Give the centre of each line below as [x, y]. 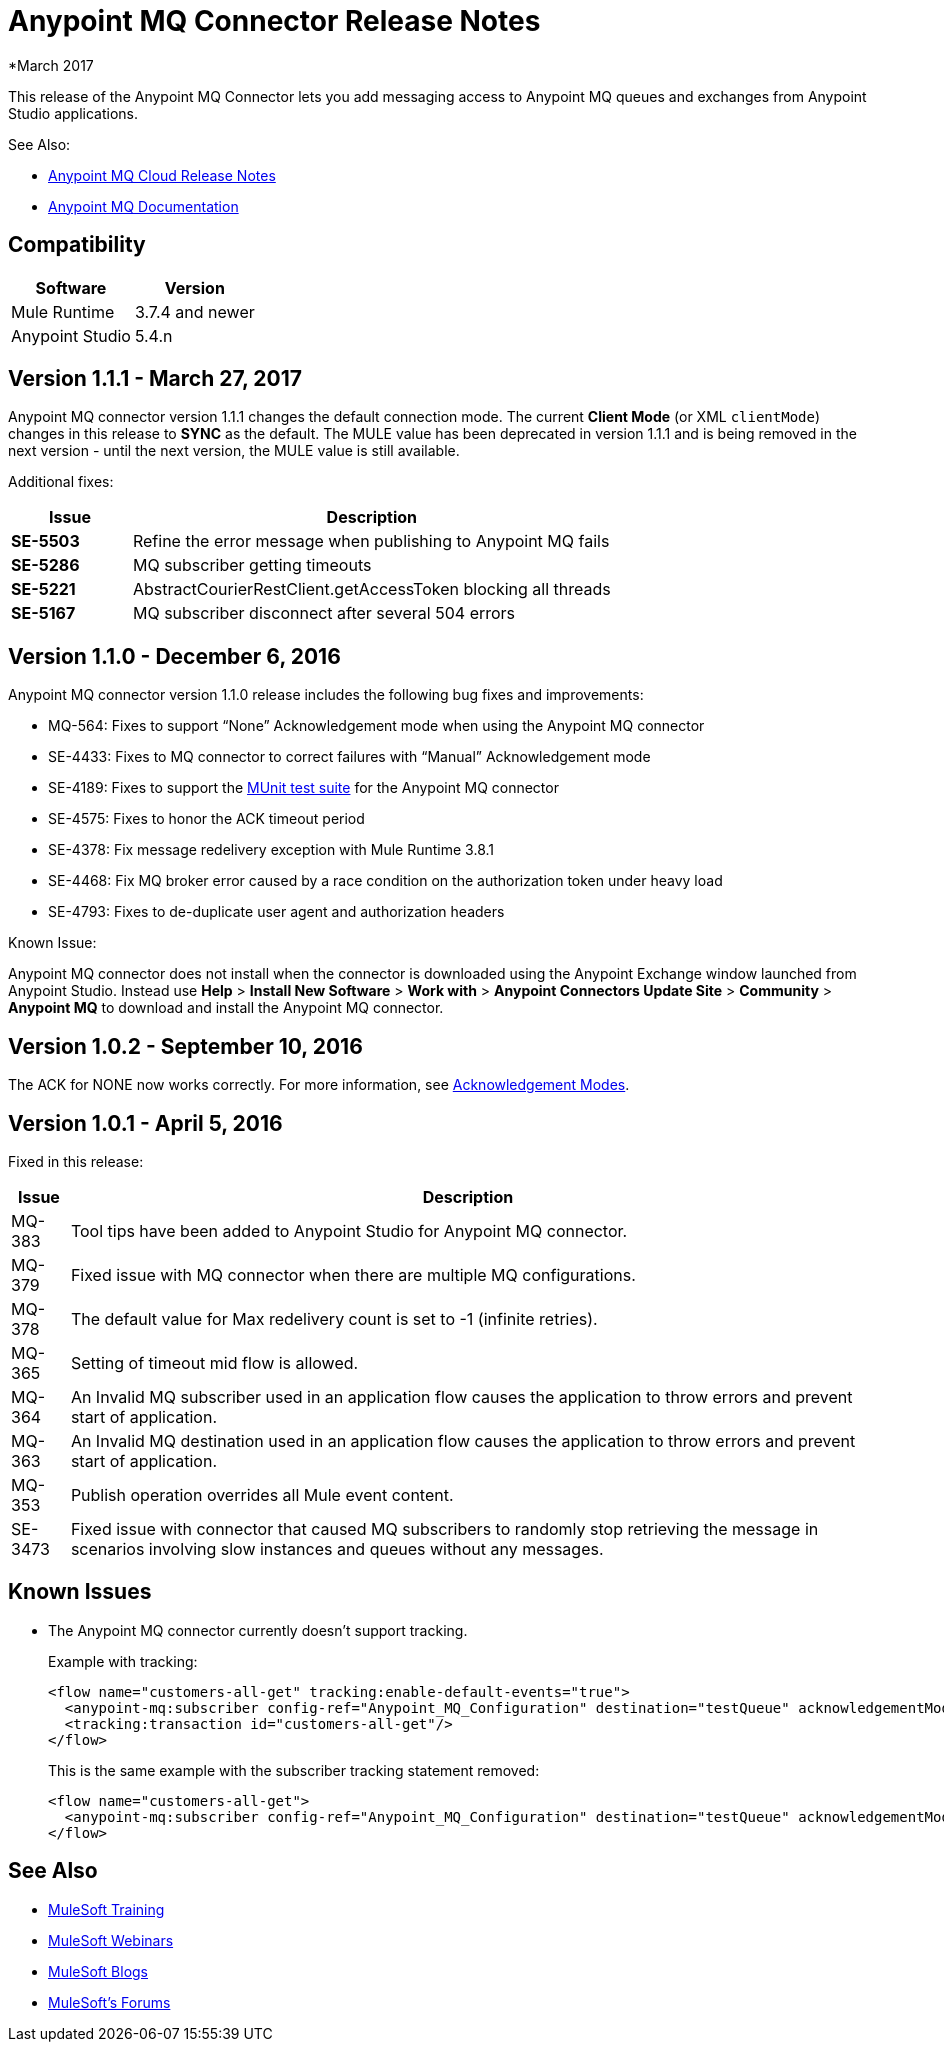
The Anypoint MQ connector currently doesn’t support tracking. [258, 1630]
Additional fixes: [61, 482]
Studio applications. [73, 113]
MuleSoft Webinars [111, 1940]
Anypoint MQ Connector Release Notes [274, 21]
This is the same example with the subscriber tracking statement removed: [294, 1770]
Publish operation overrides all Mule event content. [262, 1494]
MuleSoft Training [106, 1909]
